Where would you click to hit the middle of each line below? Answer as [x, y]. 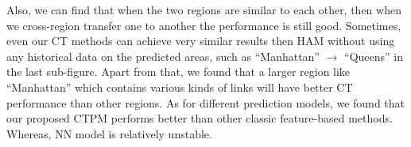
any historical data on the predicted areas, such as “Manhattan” [163, 56]
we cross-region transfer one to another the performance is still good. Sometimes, [204, 25]
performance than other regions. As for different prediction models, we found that [206, 102]
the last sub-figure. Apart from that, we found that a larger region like [178, 72]
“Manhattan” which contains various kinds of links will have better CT [180, 87]
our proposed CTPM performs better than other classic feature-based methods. [200, 118]
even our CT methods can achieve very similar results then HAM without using [201, 41]
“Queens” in [374, 56]
